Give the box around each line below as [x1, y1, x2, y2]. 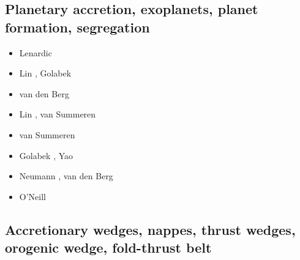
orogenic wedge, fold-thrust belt [5, 238, 212, 257]
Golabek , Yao [19, 149, 73, 162]
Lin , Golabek [19, 67, 72, 80]
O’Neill [19, 190, 46, 202]
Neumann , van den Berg [19, 169, 113, 182]
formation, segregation [5, 17, 150, 36]
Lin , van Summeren [19, 108, 96, 121]
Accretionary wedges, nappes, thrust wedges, [5, 220, 296, 239]
